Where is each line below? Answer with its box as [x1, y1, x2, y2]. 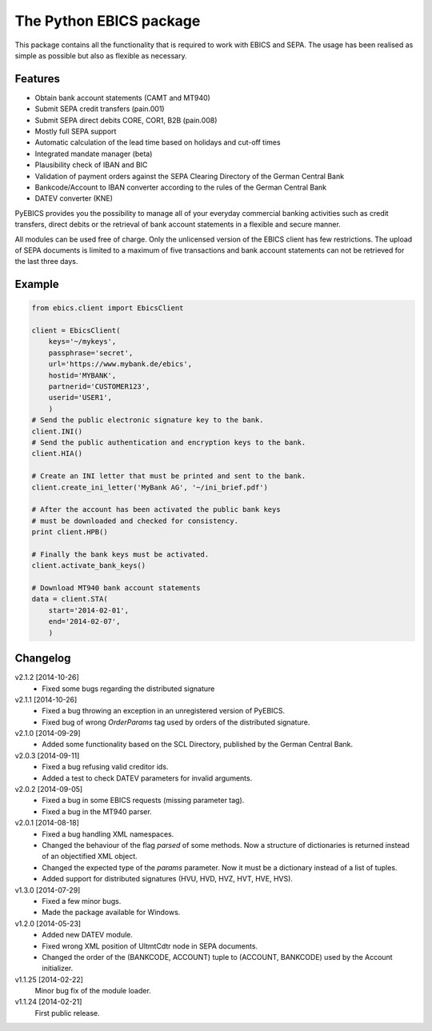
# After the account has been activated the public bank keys [31, 505, 281, 514]
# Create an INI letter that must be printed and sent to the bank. [31, 472, 306, 481]
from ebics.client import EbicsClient [31, 304, 184, 313]
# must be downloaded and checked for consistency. [31, 516, 239, 525]
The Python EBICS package [14, 12, 201, 30]
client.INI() [31, 426, 83, 436]
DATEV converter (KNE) [34, 194, 114, 203]
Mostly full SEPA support [34, 126, 117, 136]
